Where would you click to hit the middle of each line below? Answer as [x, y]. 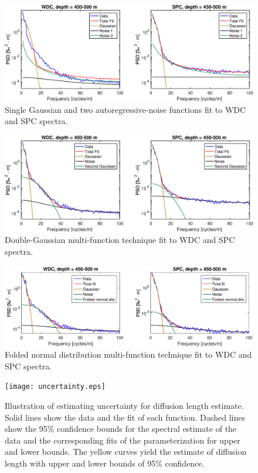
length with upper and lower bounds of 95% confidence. [105, 463]
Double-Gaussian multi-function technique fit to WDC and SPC [120, 240]
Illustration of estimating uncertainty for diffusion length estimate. [124, 405]
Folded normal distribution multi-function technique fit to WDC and [128, 354]
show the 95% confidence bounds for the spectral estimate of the [121, 429]
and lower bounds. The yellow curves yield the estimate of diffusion [126, 452]
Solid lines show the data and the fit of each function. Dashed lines [125, 417]
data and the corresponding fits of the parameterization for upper [123, 440]
